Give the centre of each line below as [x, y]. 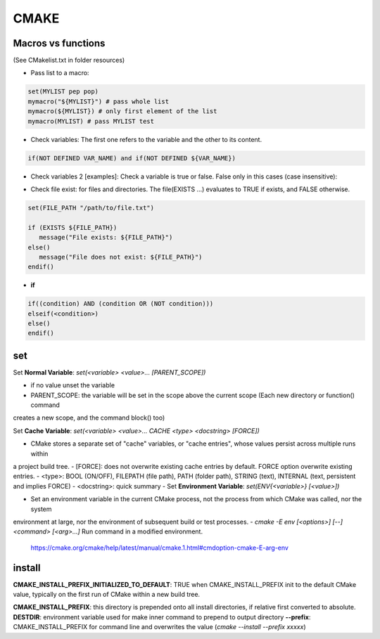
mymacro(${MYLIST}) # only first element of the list [122, 111]
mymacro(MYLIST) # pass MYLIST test [91, 121]
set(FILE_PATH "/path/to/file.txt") [91, 208]
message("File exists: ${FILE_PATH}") [106, 238]
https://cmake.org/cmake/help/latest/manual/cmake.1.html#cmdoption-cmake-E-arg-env [159, 548]
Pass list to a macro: [60, 73]
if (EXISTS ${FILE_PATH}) [72, 227]
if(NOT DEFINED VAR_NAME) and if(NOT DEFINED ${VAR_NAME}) [132, 158]
